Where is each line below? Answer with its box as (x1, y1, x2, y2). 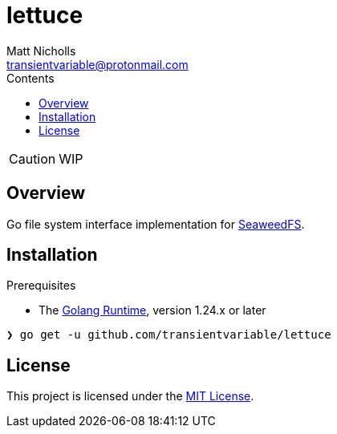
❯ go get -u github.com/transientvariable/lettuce (6, 328, 331, 342)
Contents (6, 71, 55, 85)
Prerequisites (6, 278, 76, 293)
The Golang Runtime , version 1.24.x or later (39, 303, 266, 318)
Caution (9, 150, 56, 167)
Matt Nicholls (6, 43, 76, 58)
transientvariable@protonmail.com (6, 57, 189, 71)
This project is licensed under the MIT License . (6, 389, 254, 404)
